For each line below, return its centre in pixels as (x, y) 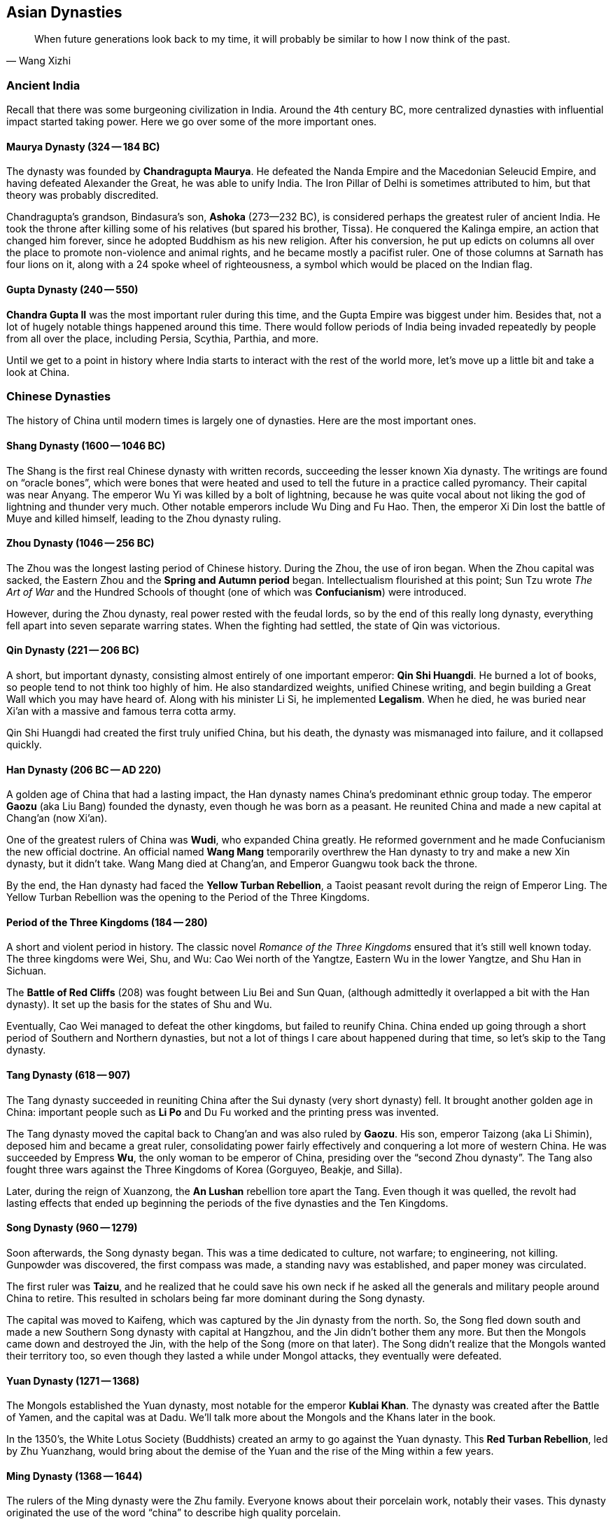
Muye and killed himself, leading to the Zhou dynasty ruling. (144, 518)
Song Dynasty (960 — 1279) (72, 1228)
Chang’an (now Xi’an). (57, 818)
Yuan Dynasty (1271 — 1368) (73, 1380)
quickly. (24, 745)
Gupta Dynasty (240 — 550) (72, 289)
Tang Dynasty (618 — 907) (69, 1075)
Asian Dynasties (64, 12)
